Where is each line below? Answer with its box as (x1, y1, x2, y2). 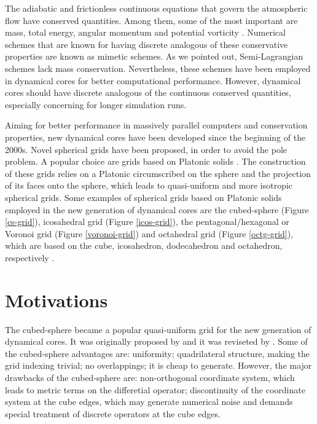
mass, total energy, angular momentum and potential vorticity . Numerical (5, 26, 286, 39)
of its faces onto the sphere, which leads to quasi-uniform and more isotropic (5, 179, 293, 192)
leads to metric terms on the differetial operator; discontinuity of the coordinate (5, 383, 305, 396)
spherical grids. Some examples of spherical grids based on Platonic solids (5, 190, 282, 203)
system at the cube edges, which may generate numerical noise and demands (5, 395, 293, 408)
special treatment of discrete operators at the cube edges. (5, 407, 221, 420)
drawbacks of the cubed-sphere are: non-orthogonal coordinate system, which (5, 371, 295, 383)
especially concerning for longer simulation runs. (5, 98, 187, 111)
